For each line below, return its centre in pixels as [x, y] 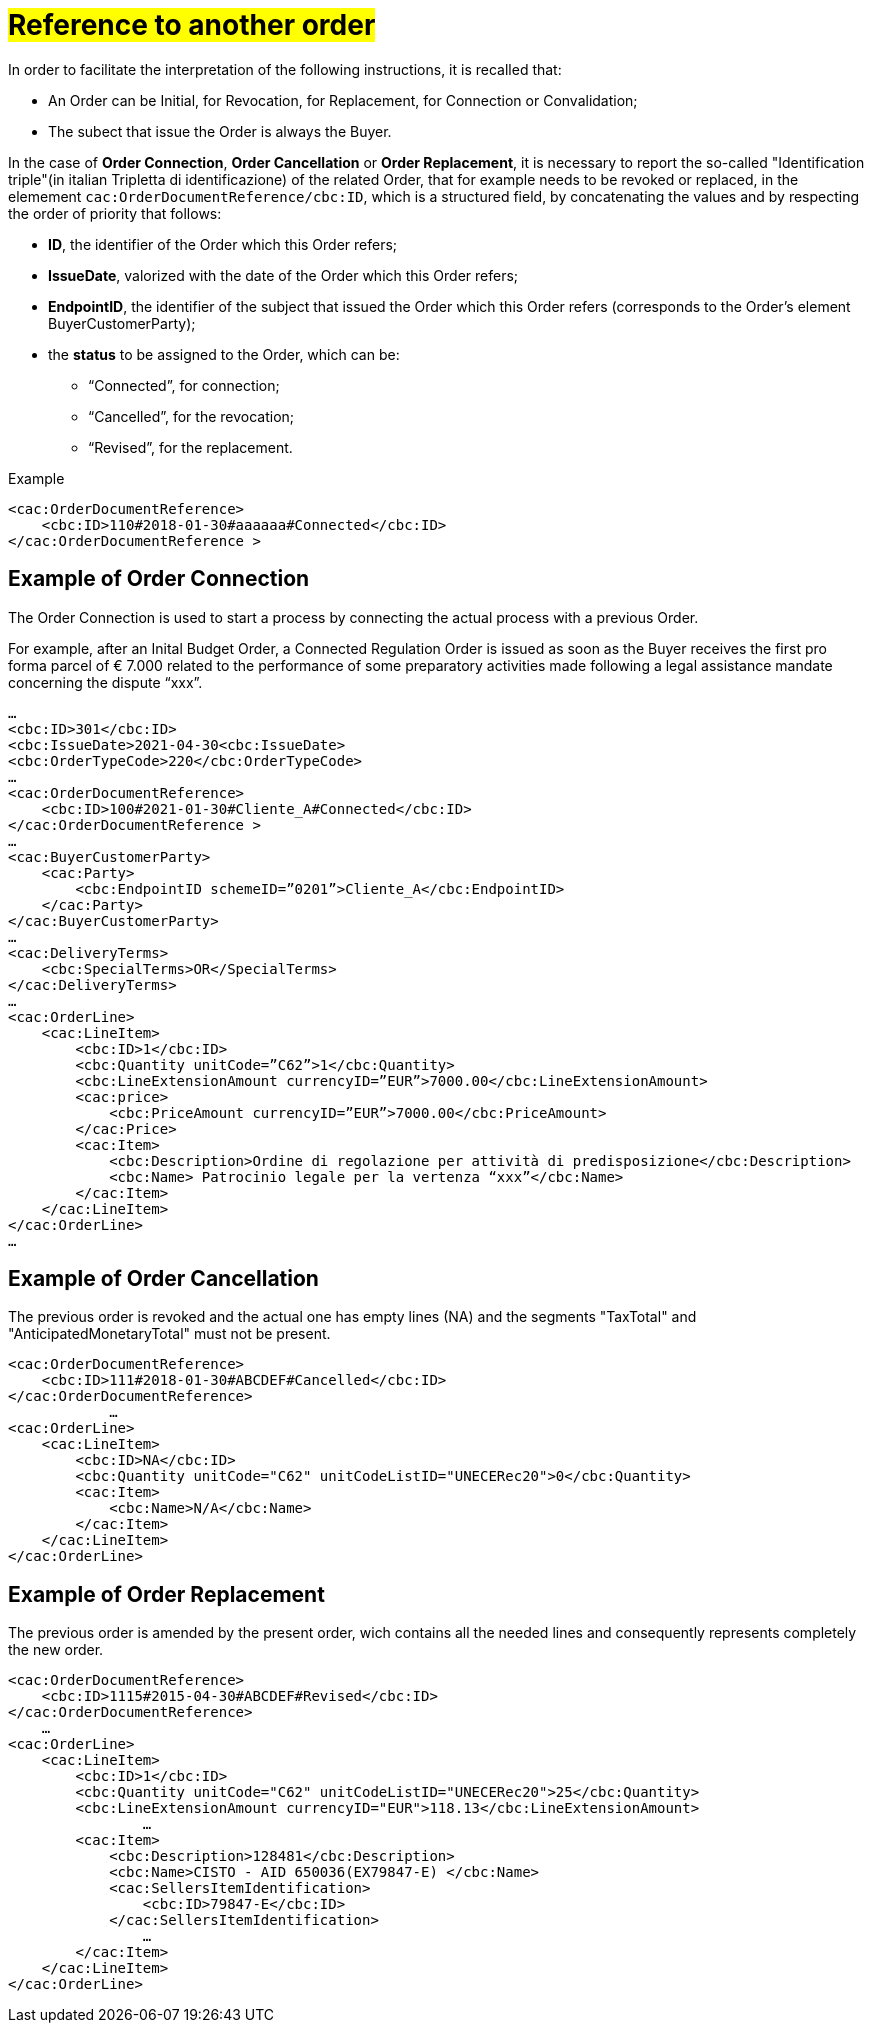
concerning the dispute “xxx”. [105, 682]
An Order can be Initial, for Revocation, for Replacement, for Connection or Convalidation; [343, 100]
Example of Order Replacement [166, 1594]
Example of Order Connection [159, 579]
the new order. [56, 1650]
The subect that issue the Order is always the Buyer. [220, 131]
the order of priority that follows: [115, 213]
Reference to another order [192, 25]
